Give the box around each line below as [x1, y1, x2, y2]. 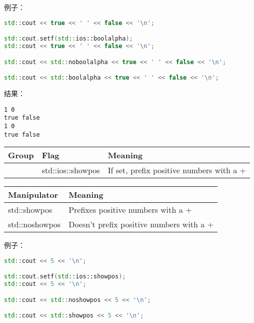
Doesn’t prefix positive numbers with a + [68, 218, 214, 230]
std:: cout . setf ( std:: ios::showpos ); [4, 273, 126, 280]
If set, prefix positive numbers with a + [107, 164, 246, 176]
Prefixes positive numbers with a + [68, 204, 192, 216]
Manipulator [8, 189, 58, 201]
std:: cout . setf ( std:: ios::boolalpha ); [4, 35, 133, 43]
